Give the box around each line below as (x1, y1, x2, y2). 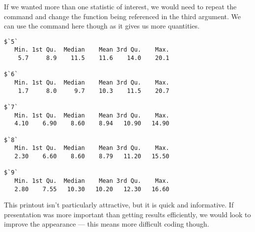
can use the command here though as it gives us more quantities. (4, 21, 199, 31)
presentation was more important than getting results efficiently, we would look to (4, 209, 251, 219)
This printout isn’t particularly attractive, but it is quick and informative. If (4, 200, 234, 210)
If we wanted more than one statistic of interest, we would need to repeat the (4, 1, 237, 11)
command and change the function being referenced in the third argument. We (4, 11, 241, 21)
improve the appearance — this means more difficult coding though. (4, 219, 209, 229)
